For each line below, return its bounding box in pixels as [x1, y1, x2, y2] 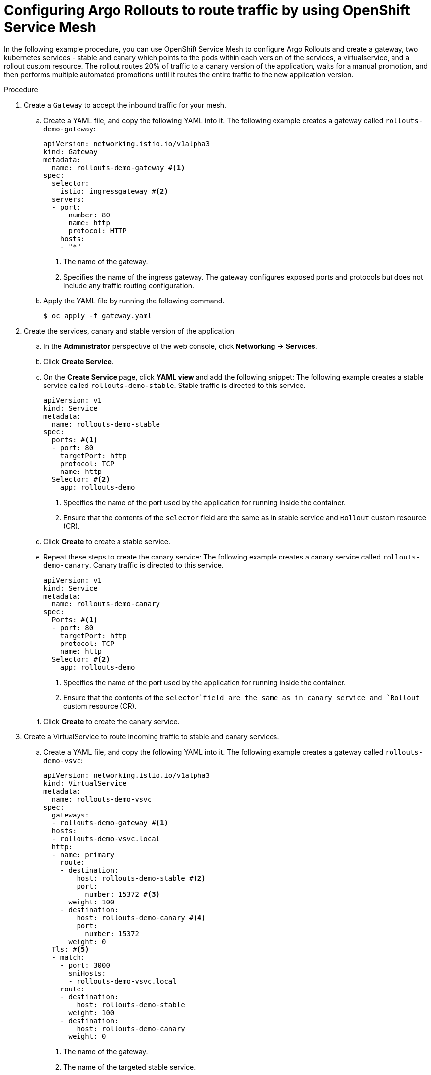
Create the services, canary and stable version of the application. [24, 326, 236, 335]
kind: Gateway [43, 147, 98, 156]
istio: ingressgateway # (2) [60, 187, 168, 195]
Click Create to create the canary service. [43, 717, 180, 726]
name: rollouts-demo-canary [51, 600, 160, 608]
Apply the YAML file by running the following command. [43, 296, 225, 305]
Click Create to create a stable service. [43, 537, 171, 546]
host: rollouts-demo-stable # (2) [77, 874, 206, 882]
